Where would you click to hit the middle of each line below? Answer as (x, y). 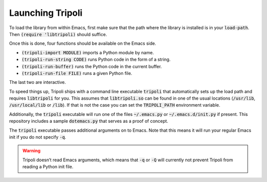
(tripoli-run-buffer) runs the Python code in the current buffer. (92, 66)
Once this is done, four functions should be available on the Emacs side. (83, 43)
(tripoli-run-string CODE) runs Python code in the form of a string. (96, 60)
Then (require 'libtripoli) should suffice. (58, 34)
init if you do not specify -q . (38, 137)
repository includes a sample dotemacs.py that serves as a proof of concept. (89, 121)
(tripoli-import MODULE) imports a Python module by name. (88, 52)
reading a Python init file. (48, 167)
